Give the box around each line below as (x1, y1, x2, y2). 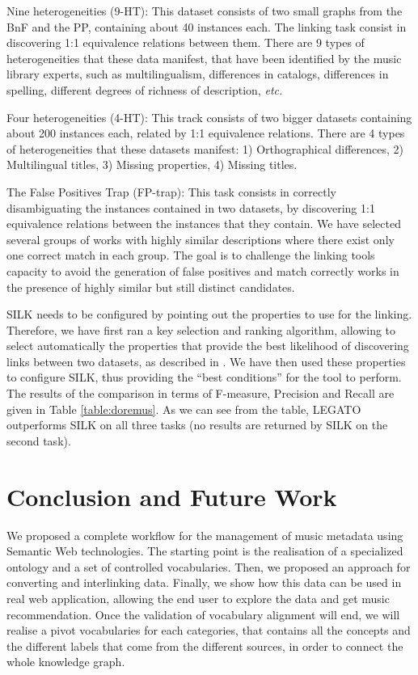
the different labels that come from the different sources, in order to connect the (6, 637, 403, 654)
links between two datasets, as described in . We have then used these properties (6, 352, 406, 369)
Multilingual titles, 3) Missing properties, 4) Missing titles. (6, 156, 298, 173)
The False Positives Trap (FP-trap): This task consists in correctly (6, 183, 336, 200)
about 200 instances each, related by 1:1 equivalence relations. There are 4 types (6, 124, 405, 141)
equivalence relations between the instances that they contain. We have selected (6, 215, 401, 232)
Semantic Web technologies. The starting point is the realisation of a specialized (6, 542, 403, 559)
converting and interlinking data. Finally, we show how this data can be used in (6, 574, 402, 591)
